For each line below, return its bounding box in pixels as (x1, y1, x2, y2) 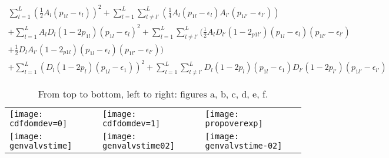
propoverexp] (205, 119, 263, 129)
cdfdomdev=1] (102, 119, 161, 129)
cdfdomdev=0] (9, 119, 68, 129)
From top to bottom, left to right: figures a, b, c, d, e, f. (38, 87, 268, 101)
